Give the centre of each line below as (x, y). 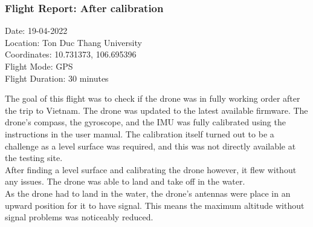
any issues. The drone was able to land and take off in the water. (125, 181)
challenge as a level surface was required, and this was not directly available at (150, 146)
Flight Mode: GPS (39, 66)
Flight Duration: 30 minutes (57, 78)
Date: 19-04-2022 (36, 31)
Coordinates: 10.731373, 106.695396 (71, 54)
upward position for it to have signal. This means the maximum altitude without (155, 205)
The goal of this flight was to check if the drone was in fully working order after (153, 98)
